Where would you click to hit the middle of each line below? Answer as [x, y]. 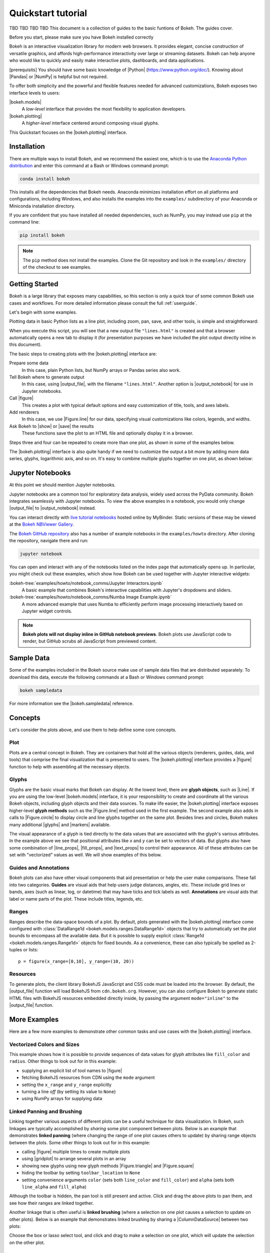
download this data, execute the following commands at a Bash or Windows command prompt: [107, 677]
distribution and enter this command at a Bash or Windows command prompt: [89, 165]
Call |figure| [21, 398]
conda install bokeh [45, 179]
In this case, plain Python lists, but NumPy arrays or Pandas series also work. [101, 370]
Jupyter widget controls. [47, 611]
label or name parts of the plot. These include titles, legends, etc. [76, 899]
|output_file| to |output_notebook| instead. [52, 508]
